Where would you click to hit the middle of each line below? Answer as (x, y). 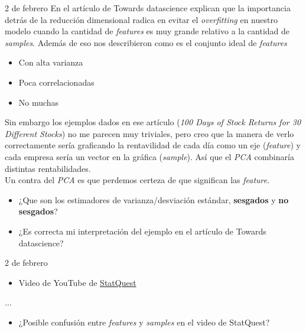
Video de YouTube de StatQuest (77, 282)
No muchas (39, 102)
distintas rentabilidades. (48, 168)
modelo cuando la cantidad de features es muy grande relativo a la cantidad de (147, 31)
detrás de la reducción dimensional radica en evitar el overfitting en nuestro (141, 19)
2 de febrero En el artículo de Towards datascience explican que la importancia (148, 8)
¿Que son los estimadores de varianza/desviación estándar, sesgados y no (154, 199)
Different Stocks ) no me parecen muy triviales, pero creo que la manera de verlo (149, 133)
